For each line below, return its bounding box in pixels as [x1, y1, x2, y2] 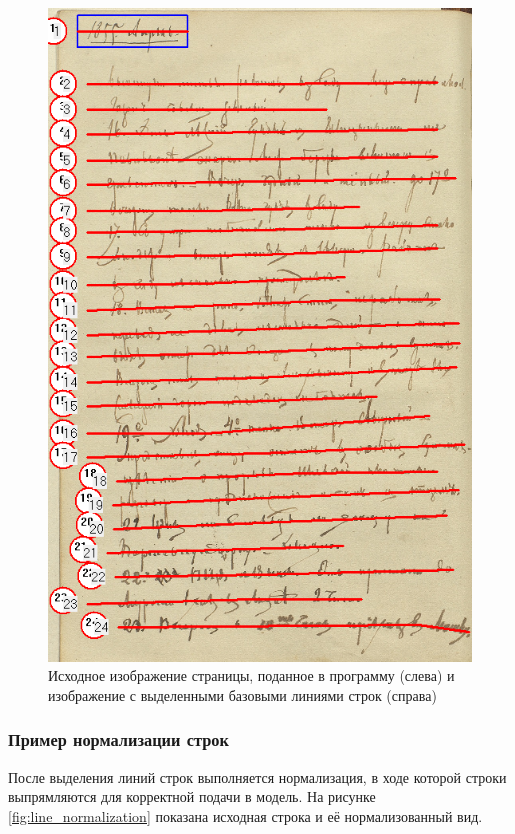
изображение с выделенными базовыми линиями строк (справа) [48, 684, 437, 705]
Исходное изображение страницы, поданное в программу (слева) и [48, 665, 455, 686]
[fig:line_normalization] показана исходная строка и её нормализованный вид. [8, 805, 483, 826]
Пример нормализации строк [8, 727, 229, 752]
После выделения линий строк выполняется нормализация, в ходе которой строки [8, 766, 507, 787]
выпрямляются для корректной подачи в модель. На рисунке [8, 786, 376, 807]
